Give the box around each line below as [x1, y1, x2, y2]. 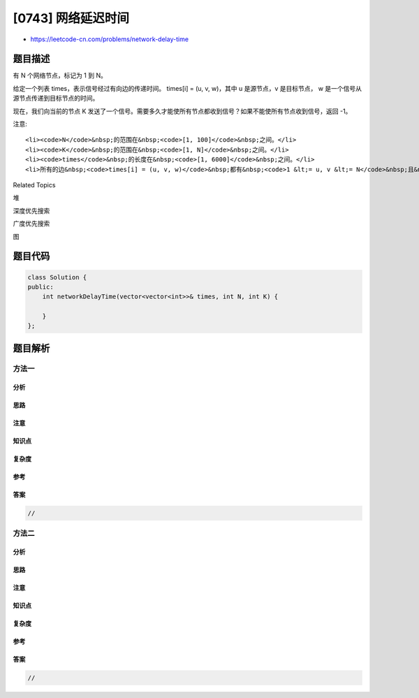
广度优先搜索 [13, 219, 50, 228]
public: [27, 283, 54, 291]
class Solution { [27, 273, 87, 281]
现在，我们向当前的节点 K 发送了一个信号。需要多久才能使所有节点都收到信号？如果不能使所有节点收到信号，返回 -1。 [13, 107, 352, 115]
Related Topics [13, 180, 56, 189]
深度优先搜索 [13, 206, 50, 215]
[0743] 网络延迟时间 [13, 10, 129, 26]
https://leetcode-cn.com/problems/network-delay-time [30, 35, 189, 43]
